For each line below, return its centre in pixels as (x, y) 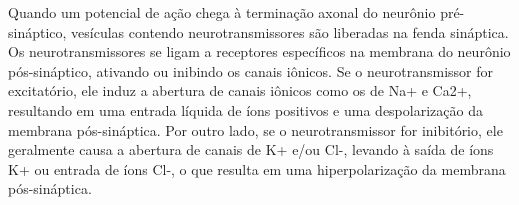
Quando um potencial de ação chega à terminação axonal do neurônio (222, 12)
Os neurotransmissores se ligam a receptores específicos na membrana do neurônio (259, 51)
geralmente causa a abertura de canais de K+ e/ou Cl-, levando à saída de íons (251, 149)
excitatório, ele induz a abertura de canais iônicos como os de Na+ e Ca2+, (240, 90)
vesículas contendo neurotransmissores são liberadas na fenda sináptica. (290, 31)
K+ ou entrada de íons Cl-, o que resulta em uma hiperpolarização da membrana (257, 168)
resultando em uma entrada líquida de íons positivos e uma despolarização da (245, 109)
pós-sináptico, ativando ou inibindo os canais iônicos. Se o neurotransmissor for (250, 70)
